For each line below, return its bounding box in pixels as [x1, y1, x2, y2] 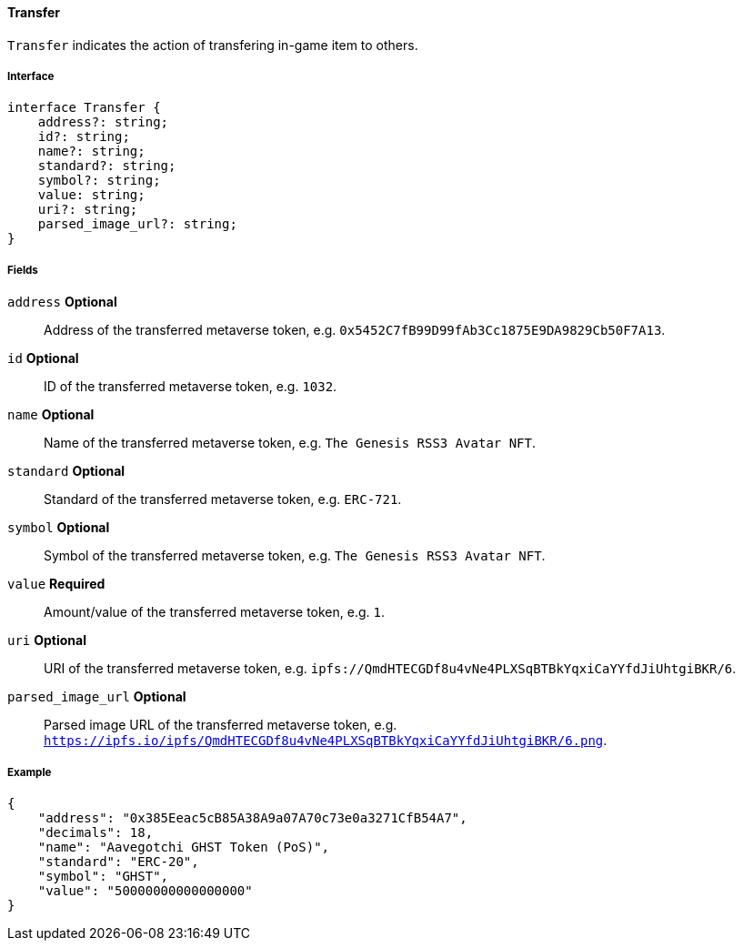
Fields [7, 263, 38, 277]
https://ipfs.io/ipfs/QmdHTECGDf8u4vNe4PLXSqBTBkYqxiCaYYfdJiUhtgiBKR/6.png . [44, 732, 607, 749]
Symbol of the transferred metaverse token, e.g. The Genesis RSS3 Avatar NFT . [44, 548, 546, 564]
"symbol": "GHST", [37, 868, 169, 883]
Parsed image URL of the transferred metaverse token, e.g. [44, 717, 397, 733]
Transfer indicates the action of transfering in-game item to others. [7, 36, 418, 53]
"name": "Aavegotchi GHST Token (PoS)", [37, 839, 330, 854]
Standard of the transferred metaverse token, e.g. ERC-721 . [44, 491, 402, 508]
